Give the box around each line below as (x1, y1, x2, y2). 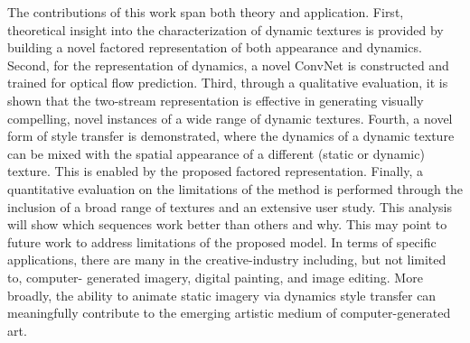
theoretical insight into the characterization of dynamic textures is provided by (7, 20, 444, 39)
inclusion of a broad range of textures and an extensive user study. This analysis (7, 197, 452, 216)
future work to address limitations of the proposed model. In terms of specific (7, 232, 437, 251)
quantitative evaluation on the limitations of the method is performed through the (7, 179, 463, 198)
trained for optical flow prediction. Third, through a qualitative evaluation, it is (7, 73, 448, 92)
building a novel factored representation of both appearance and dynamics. (7, 38, 422, 57)
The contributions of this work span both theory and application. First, (7, 3, 404, 21)
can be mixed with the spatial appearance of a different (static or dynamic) (7, 144, 425, 162)
